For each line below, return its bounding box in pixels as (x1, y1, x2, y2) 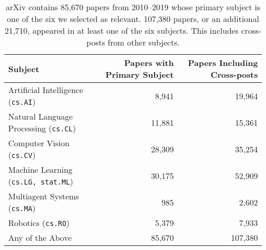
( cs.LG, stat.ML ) (8, 175, 74, 187)
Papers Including (188, 57, 258, 69)
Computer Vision (8, 137, 70, 149)
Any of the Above (8, 232, 72, 243)
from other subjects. (107, 36, 180, 48)
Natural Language (8, 110, 73, 122)
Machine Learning (8, 164, 73, 175)
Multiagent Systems (8, 190, 79, 202)
